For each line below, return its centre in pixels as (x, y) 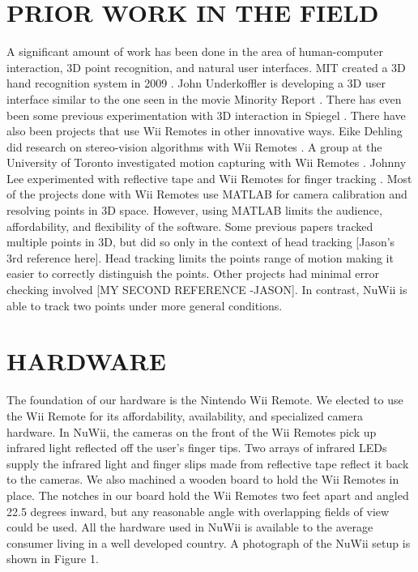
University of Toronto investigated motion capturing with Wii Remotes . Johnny (207, 162)
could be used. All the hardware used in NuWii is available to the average (190, 527)
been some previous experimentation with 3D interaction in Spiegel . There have (206, 115)
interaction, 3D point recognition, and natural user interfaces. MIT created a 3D (206, 67)
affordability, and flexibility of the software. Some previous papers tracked (190, 226)
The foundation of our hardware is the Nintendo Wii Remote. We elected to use (205, 400)
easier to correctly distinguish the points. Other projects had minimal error (193, 273)
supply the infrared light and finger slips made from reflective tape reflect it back (208, 463)
